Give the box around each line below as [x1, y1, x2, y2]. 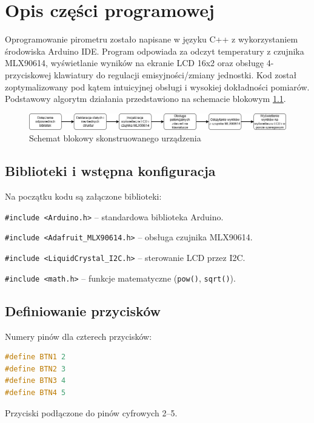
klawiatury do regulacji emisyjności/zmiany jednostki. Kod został [53, 68, 297, 81]
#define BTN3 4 [5, 376, 66, 385]
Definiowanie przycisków [5, 301, 161, 320]
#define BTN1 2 [5, 353, 66, 362]
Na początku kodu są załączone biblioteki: [5, 190, 162, 203]
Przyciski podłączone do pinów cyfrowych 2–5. [5, 406, 178, 419]
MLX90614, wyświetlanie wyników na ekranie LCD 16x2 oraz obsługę [5, 56, 264, 69]
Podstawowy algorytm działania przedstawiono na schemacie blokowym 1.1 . [5, 92, 286, 105]
